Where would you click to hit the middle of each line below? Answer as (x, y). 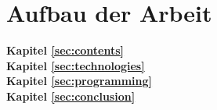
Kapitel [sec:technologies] (76, 65)
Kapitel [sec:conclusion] (71, 96)
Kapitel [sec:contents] (65, 50)
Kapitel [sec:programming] (80, 81)
